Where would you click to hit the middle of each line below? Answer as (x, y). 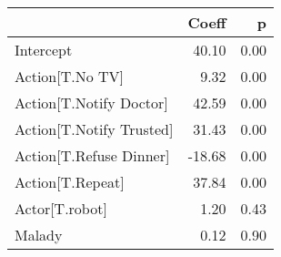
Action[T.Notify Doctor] (91, 103)
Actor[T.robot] (61, 208)
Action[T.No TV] (70, 76)
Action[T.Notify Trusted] (94, 129)
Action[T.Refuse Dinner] (92, 155)
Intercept (44, 50)
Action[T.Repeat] (70, 182)
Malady (39, 235)
